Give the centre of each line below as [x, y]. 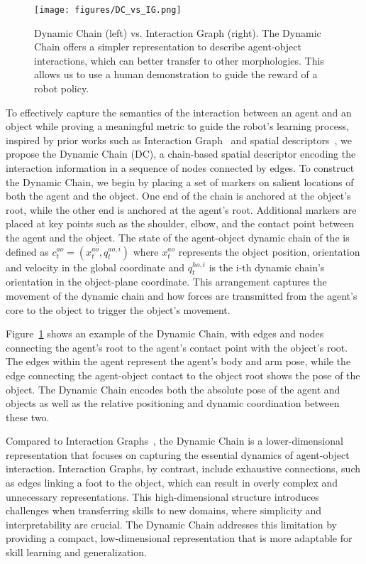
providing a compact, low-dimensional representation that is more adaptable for [179, 538]
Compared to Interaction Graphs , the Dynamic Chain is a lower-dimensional [174, 441]
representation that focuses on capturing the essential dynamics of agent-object [178, 454]
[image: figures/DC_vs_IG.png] [108, 10]
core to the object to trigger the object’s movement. [118, 309]
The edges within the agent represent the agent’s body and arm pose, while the [178, 361]
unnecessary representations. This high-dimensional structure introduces [162, 496]
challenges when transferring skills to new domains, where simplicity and [164, 510]
